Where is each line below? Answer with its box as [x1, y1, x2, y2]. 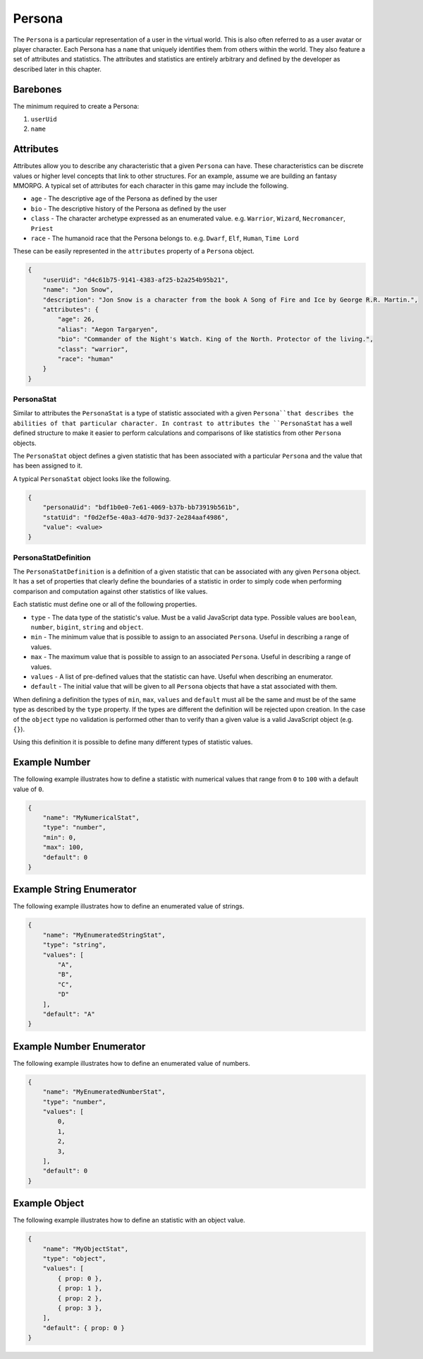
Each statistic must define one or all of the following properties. [13, 600, 197, 609]
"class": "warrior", [57, 345, 129, 353]
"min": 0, [42, 833, 77, 841]
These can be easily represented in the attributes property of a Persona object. [13, 247, 255, 256]
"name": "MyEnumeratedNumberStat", [42, 1088, 166, 1096]
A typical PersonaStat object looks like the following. [13, 474, 171, 483]
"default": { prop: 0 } [42, 1324, 125, 1331]
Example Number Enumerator [13, 1040, 146, 1052]
